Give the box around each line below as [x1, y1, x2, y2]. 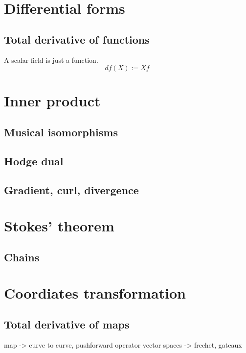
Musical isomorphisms [4, 124, 118, 139]
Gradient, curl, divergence [4, 182, 139, 197]
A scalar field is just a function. [4, 54, 98, 65]
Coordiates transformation [4, 283, 186, 303]
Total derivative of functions [4, 31, 150, 47]
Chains [4, 249, 40, 264]
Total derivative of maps [4, 316, 130, 331]
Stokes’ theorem [4, 216, 114, 236]
